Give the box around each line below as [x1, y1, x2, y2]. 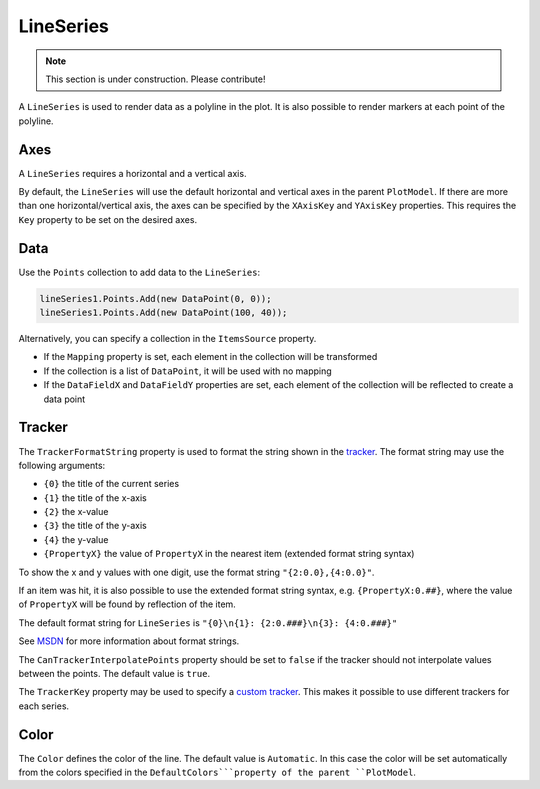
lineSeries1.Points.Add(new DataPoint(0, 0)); [39, 293, 272, 304]
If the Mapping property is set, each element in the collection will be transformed [43, 351, 378, 363]
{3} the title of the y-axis [43, 520, 147, 532]
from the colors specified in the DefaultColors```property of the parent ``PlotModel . [18, 766, 417, 779]
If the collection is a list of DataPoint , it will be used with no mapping [43, 365, 332, 377]
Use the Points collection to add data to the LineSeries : [18, 266, 260, 278]
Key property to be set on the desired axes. [18, 213, 198, 225]
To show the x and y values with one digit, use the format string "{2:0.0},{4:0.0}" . [18, 566, 375, 578]
